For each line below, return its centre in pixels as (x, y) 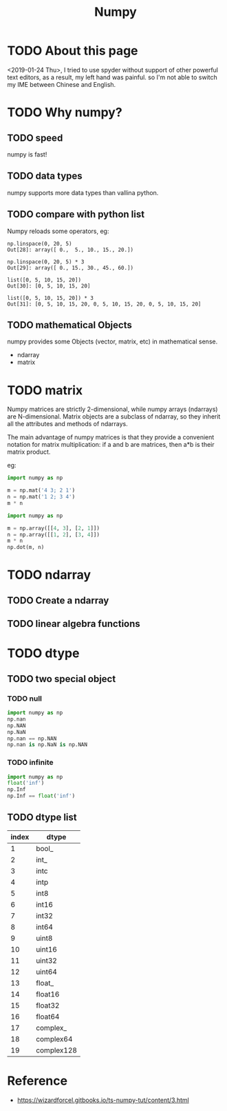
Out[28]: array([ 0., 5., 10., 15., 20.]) (71, 250)
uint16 (46, 949)
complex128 (56, 1050)
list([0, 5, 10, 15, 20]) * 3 (51, 298)
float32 (47, 1005)
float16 (47, 994)
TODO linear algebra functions (74, 624)
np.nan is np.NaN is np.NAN (47, 745)
